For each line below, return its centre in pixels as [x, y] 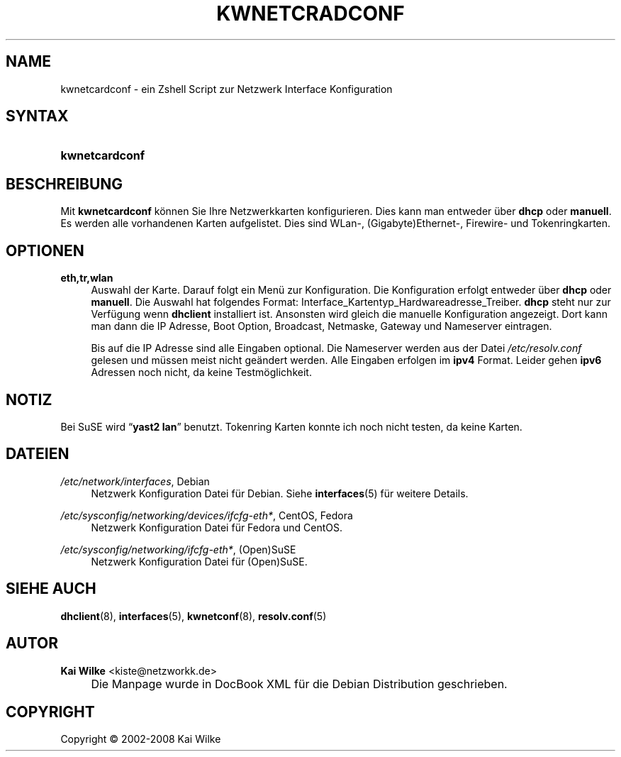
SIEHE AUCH [51, 589]
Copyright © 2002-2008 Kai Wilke [141, 739]
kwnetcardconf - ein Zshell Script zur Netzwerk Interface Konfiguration [226, 89]
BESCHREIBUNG [65, 184]
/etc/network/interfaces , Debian [135, 481]
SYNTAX [37, 116]
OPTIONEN [45, 250]
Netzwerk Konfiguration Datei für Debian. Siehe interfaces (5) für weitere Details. [280, 493]
